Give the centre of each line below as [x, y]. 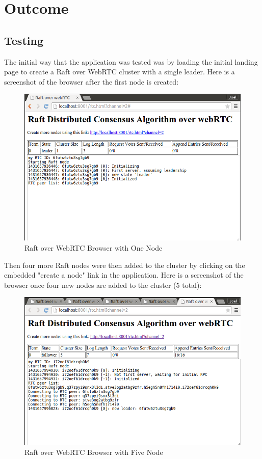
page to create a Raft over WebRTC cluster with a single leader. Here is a [120, 72]
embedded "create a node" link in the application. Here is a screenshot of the [124, 275]
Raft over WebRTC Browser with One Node [94, 247]
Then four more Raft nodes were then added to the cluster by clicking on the [125, 265]
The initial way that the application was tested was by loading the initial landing [131, 61]
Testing [24, 40]
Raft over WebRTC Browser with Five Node [94, 452]
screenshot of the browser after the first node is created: [91, 81]
